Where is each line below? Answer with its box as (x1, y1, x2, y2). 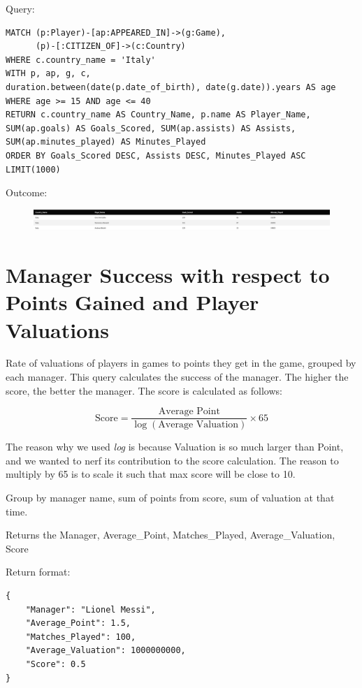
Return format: (6, 564, 71, 579)
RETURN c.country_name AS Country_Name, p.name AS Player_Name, (6, 110, 311, 120)
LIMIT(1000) (6, 164, 61, 175)
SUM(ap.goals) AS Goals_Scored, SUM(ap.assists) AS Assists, (6, 123, 296, 133)
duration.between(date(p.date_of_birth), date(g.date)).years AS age (6, 82, 336, 92)
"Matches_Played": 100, (25, 631, 136, 642)
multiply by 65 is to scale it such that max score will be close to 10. (6, 467, 296, 481)
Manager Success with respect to (6, 261, 330, 289)
